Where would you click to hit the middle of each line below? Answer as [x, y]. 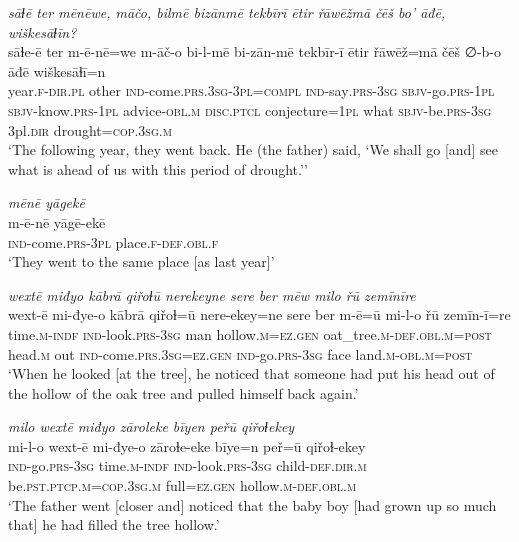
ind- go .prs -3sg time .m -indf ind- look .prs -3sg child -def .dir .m [187, 465]
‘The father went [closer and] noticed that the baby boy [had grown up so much [252, 504]
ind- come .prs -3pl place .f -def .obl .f [113, 241]
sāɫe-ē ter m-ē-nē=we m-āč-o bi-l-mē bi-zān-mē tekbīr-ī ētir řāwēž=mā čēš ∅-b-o [255, 51]
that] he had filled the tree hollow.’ [114, 524]
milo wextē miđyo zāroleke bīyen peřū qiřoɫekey [151, 426]
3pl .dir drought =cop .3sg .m [90, 129]
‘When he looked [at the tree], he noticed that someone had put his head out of [251, 373]
